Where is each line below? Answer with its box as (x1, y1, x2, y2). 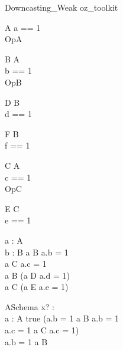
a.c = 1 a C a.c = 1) (5, 324, 79, 336)
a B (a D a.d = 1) (5, 269, 70, 281)
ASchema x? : (5, 300, 54, 313)
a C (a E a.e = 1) (5, 280, 69, 293)
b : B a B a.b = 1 (5, 245, 69, 258)
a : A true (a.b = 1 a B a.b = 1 (5, 312, 119, 324)
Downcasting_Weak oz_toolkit (5, 1, 118, 13)
